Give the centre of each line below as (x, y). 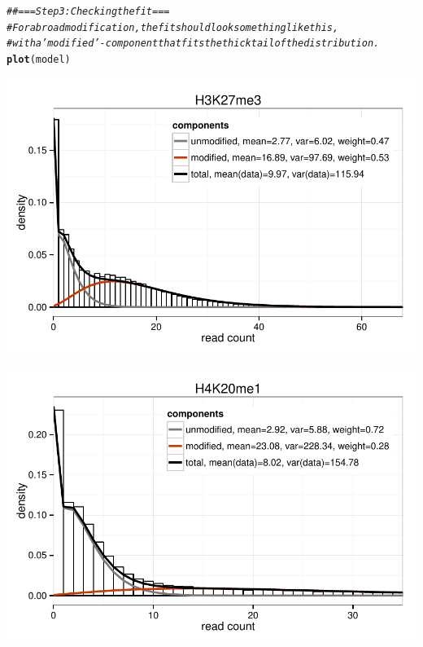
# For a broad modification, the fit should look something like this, (173, 27)
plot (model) (39, 59)
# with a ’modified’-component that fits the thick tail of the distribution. (193, 44)
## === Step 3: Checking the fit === (88, 11)
